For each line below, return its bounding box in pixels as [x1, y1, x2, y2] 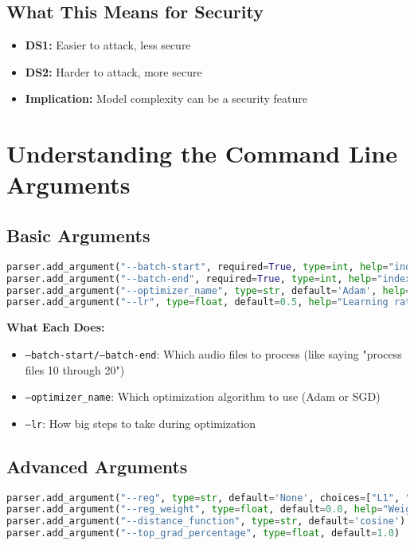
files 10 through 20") [25, 361, 125, 378]
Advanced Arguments [6, 453, 188, 478]
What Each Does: [6, 319, 105, 335]
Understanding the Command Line [6, 137, 397, 170]
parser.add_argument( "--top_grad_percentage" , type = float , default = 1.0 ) [6, 527, 400, 539]
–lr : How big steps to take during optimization [25, 414, 256, 431]
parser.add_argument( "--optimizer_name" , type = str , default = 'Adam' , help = [6, 284, 412, 296]
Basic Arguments [6, 222, 150, 247]
